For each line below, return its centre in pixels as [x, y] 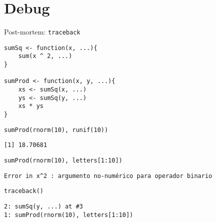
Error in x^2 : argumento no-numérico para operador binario [108, 176]
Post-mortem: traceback [42, 32]
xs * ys [31, 106]
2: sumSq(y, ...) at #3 [44, 206]
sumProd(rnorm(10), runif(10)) [56, 130]
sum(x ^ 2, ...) [45, 56]
